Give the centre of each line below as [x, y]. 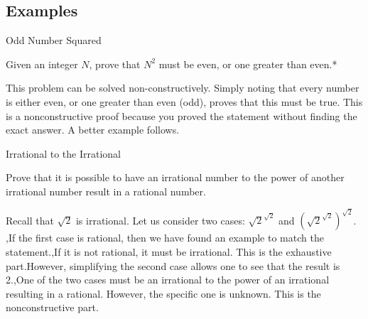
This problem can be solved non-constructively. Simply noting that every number [183, 88]
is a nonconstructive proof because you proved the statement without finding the [182, 115]
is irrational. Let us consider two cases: [160, 220]
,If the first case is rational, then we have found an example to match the [165, 238]
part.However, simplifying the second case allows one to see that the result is [173, 265]
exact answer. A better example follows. [93, 130]
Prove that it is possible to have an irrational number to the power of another [175, 177]
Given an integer [42, 64]
